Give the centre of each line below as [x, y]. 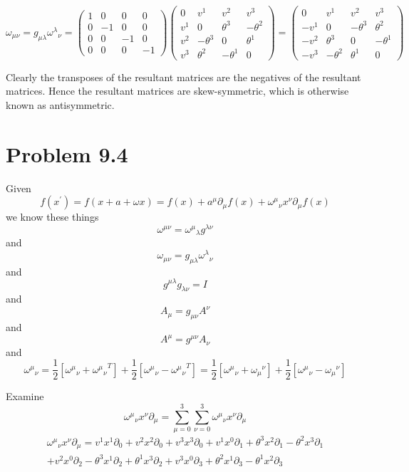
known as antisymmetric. [60, 104]
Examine [25, 396]
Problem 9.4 [67, 153]
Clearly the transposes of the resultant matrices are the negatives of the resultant [183, 77]
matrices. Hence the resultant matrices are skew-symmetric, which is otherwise [177, 91]
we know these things [52, 217]
